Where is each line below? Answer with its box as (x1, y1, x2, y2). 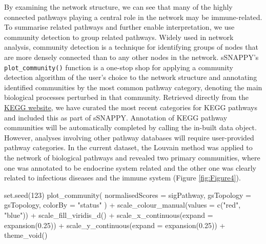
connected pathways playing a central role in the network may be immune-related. (4, 11, 262, 22)
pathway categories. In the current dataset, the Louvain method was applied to (4, 142, 253, 153)
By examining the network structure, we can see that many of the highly (4, 2, 233, 12)
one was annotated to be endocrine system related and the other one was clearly (4, 162, 256, 173)
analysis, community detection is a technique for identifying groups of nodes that (4, 42, 258, 52)
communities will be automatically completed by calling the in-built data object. (4, 122, 257, 133)
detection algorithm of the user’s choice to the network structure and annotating (4, 72, 257, 83)
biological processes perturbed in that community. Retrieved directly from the (4, 92, 249, 103)
